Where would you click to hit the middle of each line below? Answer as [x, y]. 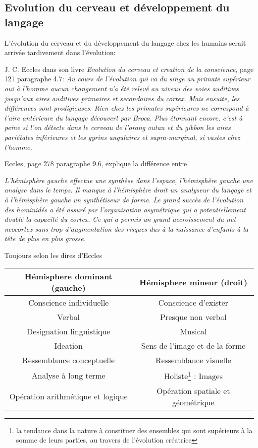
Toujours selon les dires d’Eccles [53, 255]
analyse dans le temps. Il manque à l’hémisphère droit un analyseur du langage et [128, 190]
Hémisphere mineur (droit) [193, 282]
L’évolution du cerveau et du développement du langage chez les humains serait [125, 42]
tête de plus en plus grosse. [45, 238]
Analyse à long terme [69, 376]
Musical [193, 331]
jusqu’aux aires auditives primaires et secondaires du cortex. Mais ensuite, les [122, 98]
